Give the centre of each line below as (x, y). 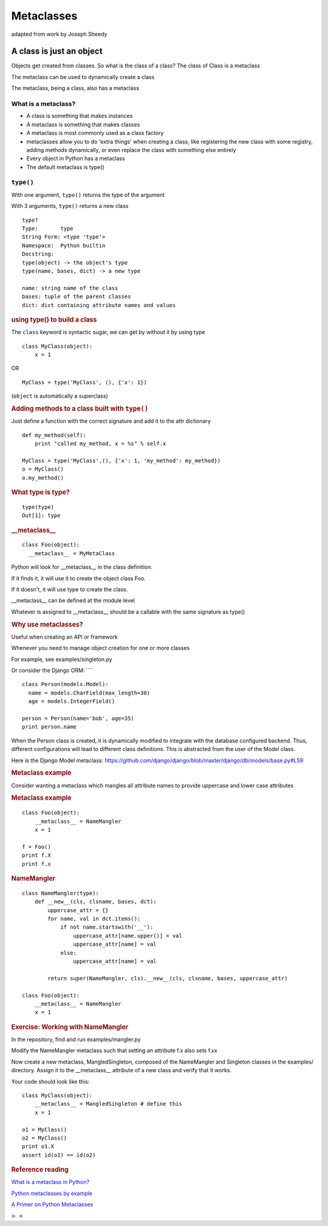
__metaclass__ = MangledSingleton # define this (108, 1104)
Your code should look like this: (50, 1081)
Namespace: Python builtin (64, 245)
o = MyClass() (43, 469)
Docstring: (38, 254)
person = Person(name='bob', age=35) (78, 718)
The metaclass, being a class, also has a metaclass (75, 88)
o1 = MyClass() (45, 1129)
